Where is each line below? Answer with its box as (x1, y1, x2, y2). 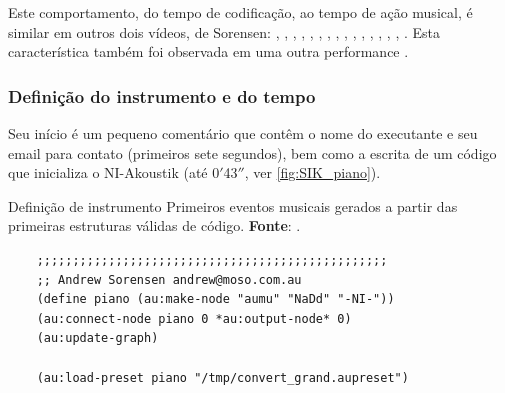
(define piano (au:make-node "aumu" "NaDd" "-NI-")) (36, 292, 395, 307)
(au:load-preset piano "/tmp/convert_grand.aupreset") (36, 370, 409, 385)
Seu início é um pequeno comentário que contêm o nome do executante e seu (8, 123, 478, 143)
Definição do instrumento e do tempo (8, 83, 316, 108)
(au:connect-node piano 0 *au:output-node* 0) (36, 311, 352, 326)
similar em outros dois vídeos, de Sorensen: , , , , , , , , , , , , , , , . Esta (8, 21, 441, 42)
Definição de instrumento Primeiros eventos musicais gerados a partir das (8, 195, 458, 216)
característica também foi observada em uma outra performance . (8, 41, 409, 62)
